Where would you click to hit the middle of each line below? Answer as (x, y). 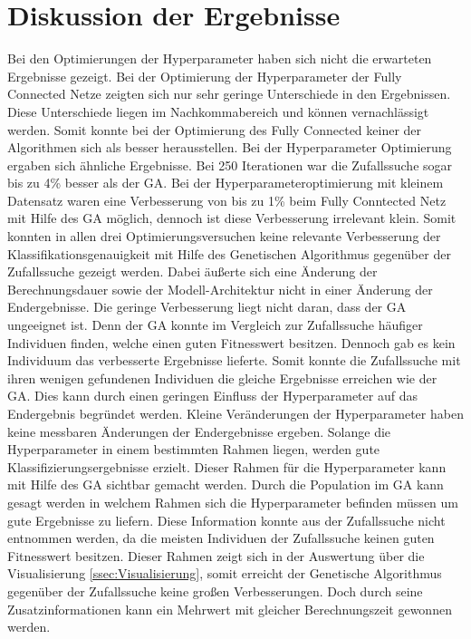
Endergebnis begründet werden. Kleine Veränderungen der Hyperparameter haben (235, 413)
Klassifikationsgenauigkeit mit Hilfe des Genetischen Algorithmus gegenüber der (229, 253)
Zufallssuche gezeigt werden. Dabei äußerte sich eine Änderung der (192, 271)
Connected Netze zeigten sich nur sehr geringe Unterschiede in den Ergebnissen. (229, 94)
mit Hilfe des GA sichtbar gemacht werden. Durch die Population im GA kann (226, 484)
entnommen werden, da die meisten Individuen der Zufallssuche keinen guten (221, 538)
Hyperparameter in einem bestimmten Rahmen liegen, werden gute (194, 449)
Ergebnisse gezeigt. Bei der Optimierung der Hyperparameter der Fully (205, 76)
